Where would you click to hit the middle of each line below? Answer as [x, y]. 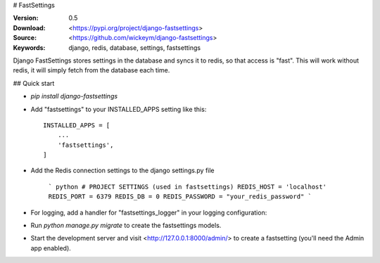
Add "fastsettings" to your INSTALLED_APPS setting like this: [119, 109]
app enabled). [51, 248]
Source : [25, 38]
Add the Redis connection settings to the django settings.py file [122, 171]
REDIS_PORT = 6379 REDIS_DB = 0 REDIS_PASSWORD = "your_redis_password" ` [180, 197]
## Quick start [34, 83]
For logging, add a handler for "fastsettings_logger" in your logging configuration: [149, 212]
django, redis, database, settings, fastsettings [134, 47]
